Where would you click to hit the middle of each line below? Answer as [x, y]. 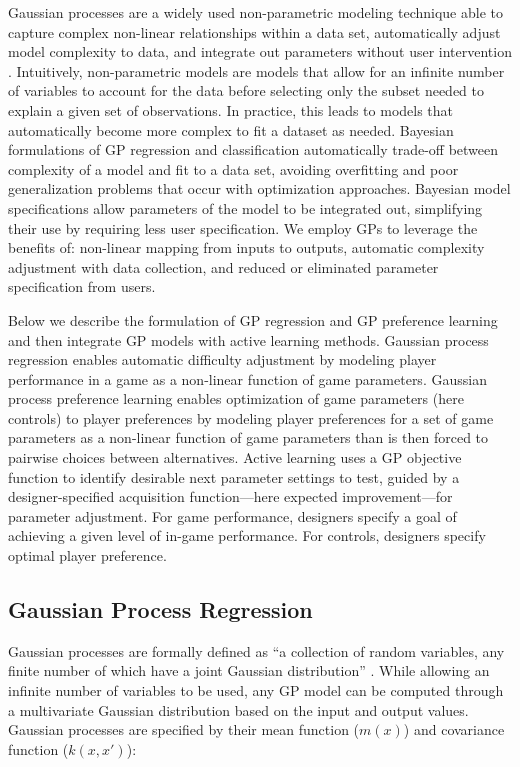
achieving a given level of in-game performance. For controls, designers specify [247, 535]
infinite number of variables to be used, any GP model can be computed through [256, 690]
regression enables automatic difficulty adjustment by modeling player [222, 359]
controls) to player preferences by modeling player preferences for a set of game [251, 417]
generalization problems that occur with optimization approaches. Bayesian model [259, 188]
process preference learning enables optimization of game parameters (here [236, 398]
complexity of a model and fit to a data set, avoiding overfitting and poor [233, 168]
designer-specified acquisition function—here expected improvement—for [230, 496]
